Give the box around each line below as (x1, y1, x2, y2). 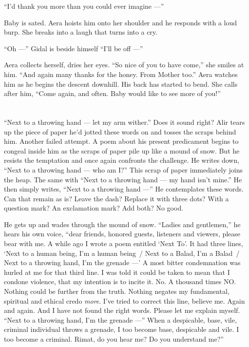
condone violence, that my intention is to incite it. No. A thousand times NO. (4, 276, 236, 287)
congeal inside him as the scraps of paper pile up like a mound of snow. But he (4, 145, 240, 155)
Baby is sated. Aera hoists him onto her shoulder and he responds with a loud (4, 17, 237, 27)
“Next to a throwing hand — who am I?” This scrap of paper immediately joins (4, 164, 243, 174)
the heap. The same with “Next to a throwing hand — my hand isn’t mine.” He (4, 174, 242, 184)
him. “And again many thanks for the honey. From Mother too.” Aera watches (4, 69, 238, 79)
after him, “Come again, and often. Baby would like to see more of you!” (4, 88, 221, 98)
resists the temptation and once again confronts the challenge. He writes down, (4, 155, 240, 165)
